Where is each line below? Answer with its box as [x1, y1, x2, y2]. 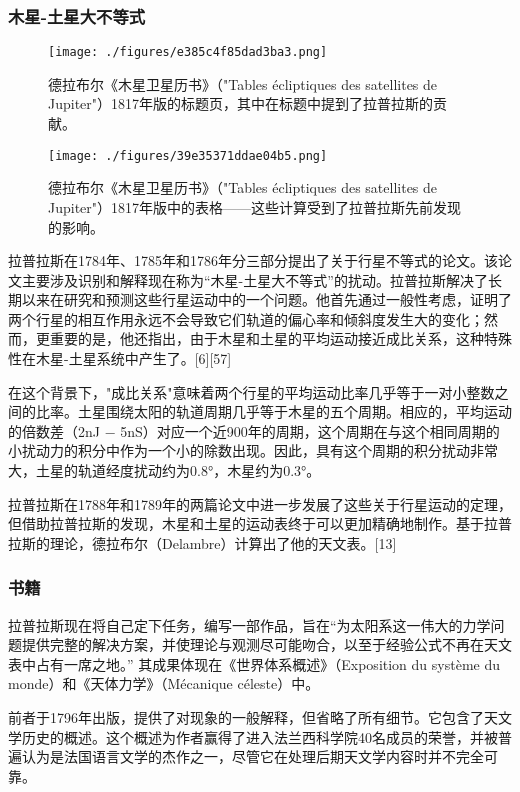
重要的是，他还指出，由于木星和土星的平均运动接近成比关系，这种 [49, 328, 484, 349]
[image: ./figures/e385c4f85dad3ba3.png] [48, 45, 328, 60]
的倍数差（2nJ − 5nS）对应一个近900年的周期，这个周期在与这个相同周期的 [8, 420, 500, 441]
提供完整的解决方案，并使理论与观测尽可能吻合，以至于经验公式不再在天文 [21, 634, 512, 655]
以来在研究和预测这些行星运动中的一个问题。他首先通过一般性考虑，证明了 [21, 289, 512, 310]
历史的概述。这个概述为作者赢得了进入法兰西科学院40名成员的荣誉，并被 [21, 726, 498, 747]
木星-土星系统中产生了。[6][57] [35, 348, 232, 369]
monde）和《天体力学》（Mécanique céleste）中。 [8, 673, 320, 694]
